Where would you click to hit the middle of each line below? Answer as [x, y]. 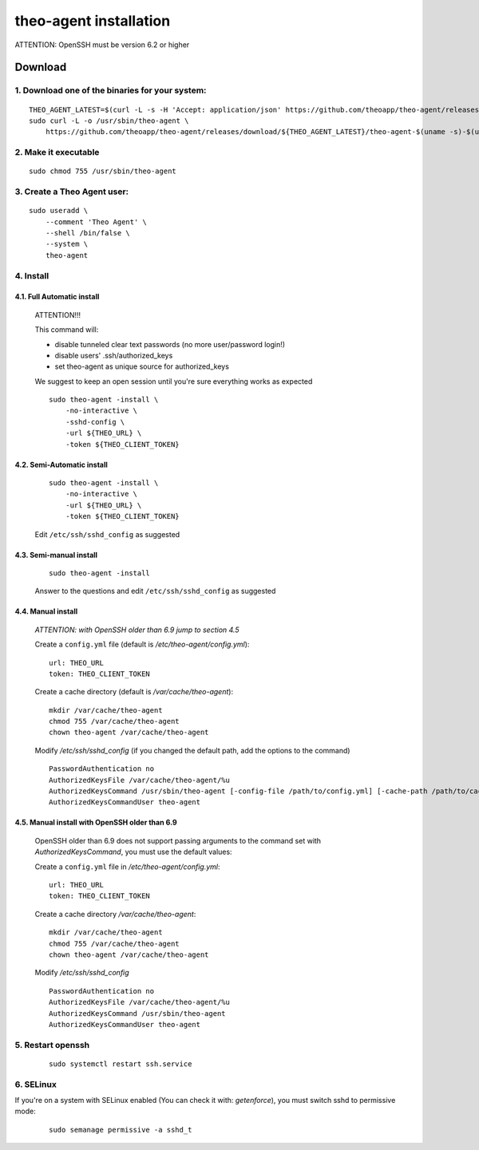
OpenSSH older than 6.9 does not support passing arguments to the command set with [178, 840]
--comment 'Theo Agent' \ [96, 222]
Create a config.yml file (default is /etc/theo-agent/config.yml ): [142, 644]
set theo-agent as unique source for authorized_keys [142, 366]
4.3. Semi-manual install [56, 555]
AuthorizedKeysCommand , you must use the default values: [133, 852]
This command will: [67, 330]
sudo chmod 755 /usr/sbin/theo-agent [103, 171]
